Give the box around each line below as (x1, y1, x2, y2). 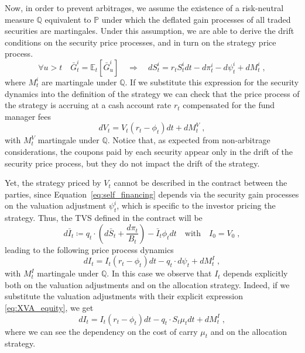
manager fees (5, 110, 52, 122)
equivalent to (44, 13, 91, 25)
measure (5, 13, 34, 25)
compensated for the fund (183, 99, 275, 111)
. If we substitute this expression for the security (125, 75, 299, 88)
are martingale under (42, 75, 117, 88)
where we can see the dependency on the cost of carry (5, 325, 198, 337)
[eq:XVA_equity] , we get (5, 302, 94, 314)
